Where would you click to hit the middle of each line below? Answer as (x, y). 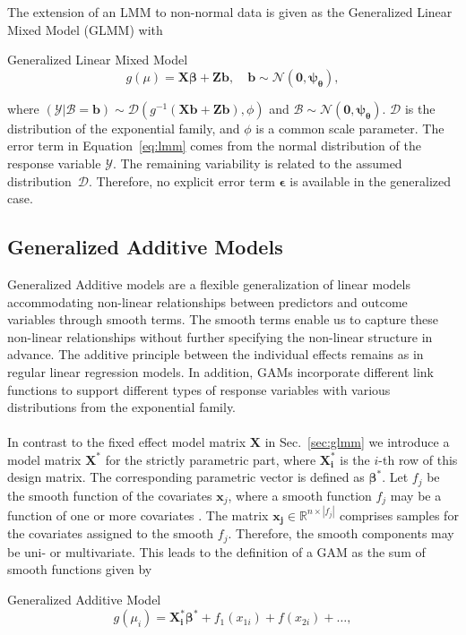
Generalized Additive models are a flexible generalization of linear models (209, 283)
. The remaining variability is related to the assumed (257, 163)
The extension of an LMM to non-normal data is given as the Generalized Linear (230, 12)
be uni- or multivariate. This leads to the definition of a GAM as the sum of (216, 551)
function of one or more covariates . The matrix (138, 515)
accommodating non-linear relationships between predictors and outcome (207, 301)
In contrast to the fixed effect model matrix (127, 442)
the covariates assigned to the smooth (111, 533)
